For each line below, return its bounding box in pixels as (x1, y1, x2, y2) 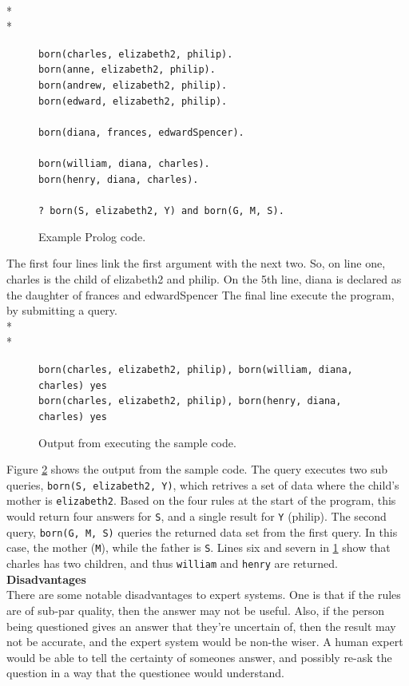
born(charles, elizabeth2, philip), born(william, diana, (38, 363, 353, 375)
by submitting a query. (6, 302, 117, 319)
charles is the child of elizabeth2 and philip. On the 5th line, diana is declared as (6, 271, 402, 287)
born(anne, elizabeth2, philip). (38, 64, 216, 76)
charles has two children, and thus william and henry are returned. (6, 555, 338, 572)
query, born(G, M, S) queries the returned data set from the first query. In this (6, 523, 398, 540)
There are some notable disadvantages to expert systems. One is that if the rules (6, 586, 401, 603)
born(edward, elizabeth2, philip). (38, 95, 228, 107)
